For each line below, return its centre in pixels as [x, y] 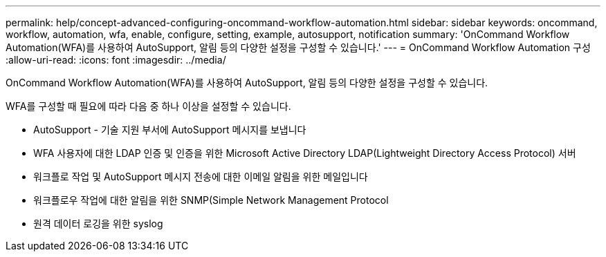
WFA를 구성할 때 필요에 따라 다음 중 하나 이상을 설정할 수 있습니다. [148, 106]
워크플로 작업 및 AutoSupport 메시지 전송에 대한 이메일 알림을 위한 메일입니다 [201, 177]
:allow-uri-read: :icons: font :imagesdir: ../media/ [116, 60]
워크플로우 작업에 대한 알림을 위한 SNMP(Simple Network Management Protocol [211, 200]
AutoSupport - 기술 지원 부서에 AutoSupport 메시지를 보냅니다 [170, 130]
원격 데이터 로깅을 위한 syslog [98, 223]
